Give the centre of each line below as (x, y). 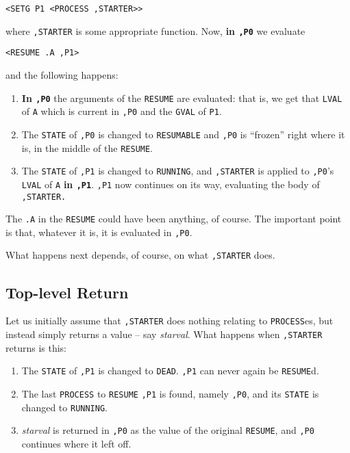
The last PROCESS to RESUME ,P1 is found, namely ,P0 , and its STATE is (170, 393)
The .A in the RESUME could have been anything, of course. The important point (174, 219)
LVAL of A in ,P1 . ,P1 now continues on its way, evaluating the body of (171, 184)
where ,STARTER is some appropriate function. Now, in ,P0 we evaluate (155, 30)
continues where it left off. (76, 443)
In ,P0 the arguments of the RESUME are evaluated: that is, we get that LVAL (182, 98)
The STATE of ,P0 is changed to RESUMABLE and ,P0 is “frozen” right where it (183, 134)
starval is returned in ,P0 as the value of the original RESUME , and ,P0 (168, 430)
